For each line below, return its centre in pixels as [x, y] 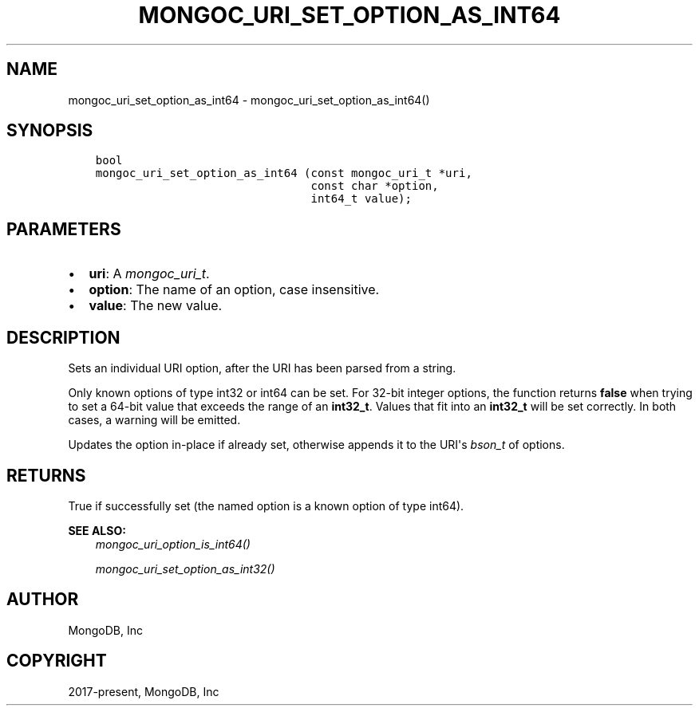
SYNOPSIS [50, 131]
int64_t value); [361, 199]
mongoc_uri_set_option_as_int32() [185, 568]
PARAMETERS [64, 229]
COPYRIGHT [57, 661]
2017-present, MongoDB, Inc [144, 691]
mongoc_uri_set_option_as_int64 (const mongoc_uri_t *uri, [284, 173]
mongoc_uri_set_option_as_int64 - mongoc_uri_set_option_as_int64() [249, 100]
